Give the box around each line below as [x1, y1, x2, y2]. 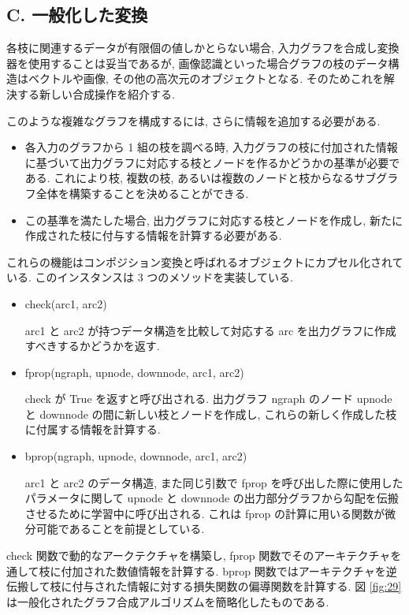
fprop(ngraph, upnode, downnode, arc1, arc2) [24, 363, 244, 380]
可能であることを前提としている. [35, 520, 205, 537]
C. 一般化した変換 [6, 2, 148, 27]
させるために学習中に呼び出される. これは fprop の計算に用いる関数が [24, 505, 385, 521]
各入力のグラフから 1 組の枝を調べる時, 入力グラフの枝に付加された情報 [24, 139, 398, 155]
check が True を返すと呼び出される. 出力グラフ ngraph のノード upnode [24, 390, 392, 407]
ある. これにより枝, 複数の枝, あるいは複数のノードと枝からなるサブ [24, 170, 377, 186]
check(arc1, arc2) [24, 295, 107, 311]
